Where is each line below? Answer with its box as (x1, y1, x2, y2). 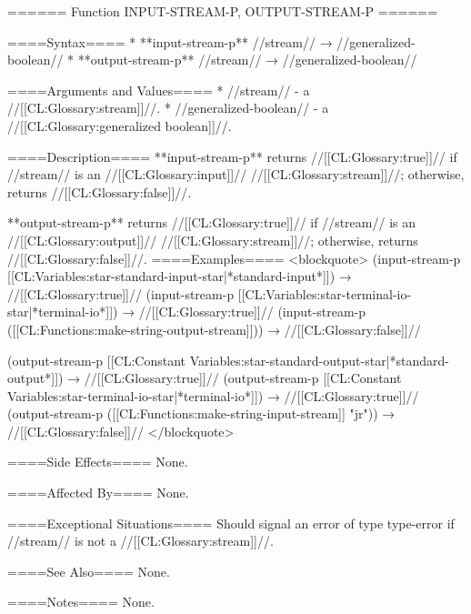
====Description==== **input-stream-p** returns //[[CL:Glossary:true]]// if (7, 146, 457, 166)
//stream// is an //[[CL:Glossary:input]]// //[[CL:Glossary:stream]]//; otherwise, (7, 165, 465, 184)
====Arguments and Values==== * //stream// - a (7, 80, 310, 99)
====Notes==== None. (7, 592, 155, 611)
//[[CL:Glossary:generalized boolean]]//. (7, 116, 232, 135)
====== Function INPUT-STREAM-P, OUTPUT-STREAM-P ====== (7, 2, 438, 20)
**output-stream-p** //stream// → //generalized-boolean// (77, 50, 417, 69)
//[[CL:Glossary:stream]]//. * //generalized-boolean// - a (7, 98, 329, 117)
